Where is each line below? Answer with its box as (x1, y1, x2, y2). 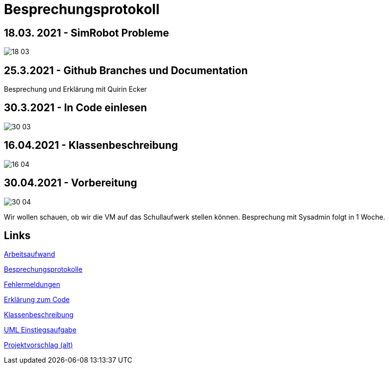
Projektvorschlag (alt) (4, 341, 73, 349)
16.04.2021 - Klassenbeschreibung (4, 139, 178, 152)
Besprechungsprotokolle (4, 265, 82, 274)
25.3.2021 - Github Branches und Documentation (4, 64, 248, 77)
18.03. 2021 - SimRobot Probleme (4, 26, 169, 39)
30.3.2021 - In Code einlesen (4, 102, 147, 114)
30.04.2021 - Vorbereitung (4, 177, 137, 189)
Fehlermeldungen (4, 280, 61, 289)
